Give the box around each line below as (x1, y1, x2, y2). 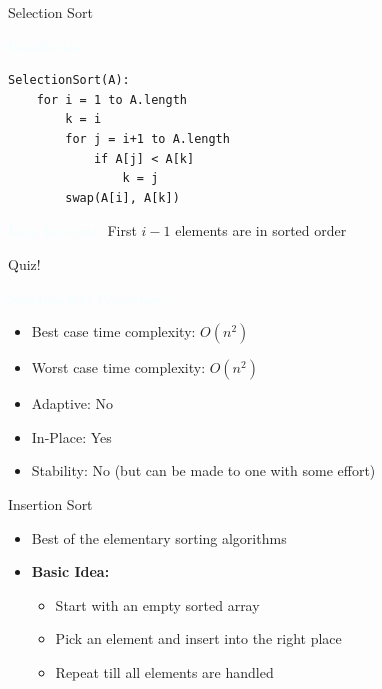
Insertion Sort (8, 493, 93, 514)
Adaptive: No (31, 393, 114, 414)
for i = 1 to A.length (36, 92, 187, 107)
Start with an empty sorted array (55, 594, 260, 615)
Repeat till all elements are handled (55, 661, 274, 682)
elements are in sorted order (175, 220, 347, 241)
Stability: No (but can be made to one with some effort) (31, 460, 376, 481)
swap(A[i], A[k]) (65, 190, 180, 205)
